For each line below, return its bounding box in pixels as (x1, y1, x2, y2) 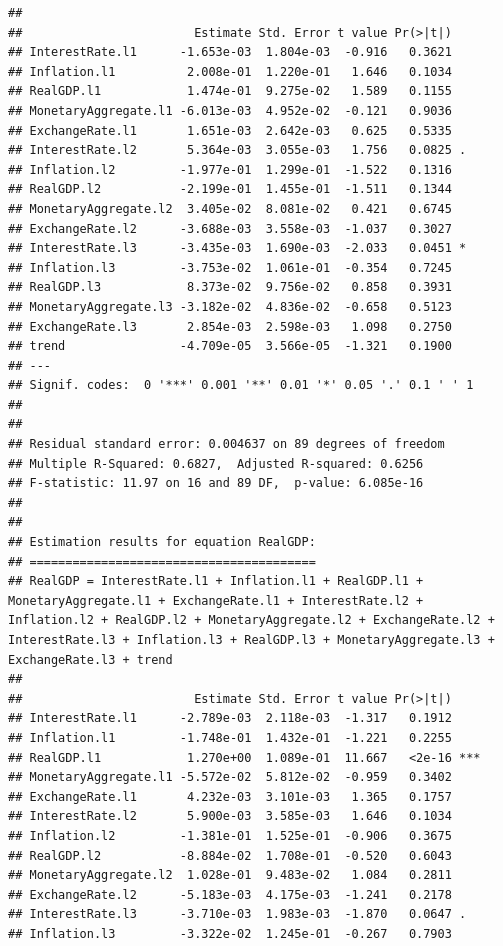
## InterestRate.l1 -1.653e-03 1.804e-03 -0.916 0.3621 (8, 45, 452, 60)
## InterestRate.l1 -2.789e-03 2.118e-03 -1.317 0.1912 (8, 711, 452, 726)
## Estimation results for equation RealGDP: (8, 535, 316, 550)
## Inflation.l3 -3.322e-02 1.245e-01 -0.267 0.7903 (8, 926, 452, 941)
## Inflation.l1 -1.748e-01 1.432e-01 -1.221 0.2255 (8, 730, 452, 745)
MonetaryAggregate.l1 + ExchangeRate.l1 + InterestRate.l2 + (8, 593, 424, 608)
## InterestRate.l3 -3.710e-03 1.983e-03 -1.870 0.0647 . (8, 907, 467, 922)
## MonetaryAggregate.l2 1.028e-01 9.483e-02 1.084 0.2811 (8, 868, 452, 883)
